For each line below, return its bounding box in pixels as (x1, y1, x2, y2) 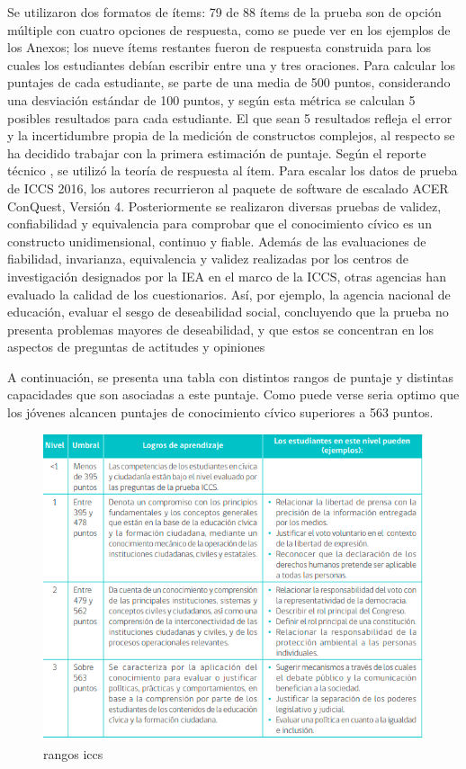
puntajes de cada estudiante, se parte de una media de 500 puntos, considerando (7, 73, 451, 92)
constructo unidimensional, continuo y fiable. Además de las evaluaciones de (7, 231, 426, 250)
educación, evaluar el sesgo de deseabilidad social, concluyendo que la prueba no (7, 302, 449, 321)
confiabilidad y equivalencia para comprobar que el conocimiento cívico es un (7, 214, 432, 233)
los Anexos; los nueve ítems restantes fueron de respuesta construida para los (7, 38, 432, 57)
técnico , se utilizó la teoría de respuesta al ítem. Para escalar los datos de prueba (7, 161, 458, 180)
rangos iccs (43, 744, 103, 763)
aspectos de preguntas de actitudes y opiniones (7, 337, 265, 356)
